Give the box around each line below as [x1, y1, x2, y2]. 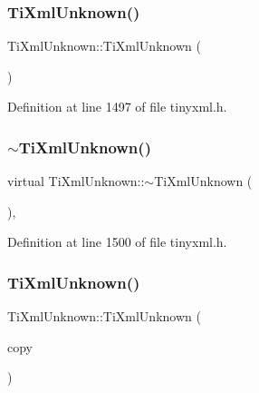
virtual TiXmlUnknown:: [7, 172, 145, 191]
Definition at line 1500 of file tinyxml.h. [7, 232, 227, 251]
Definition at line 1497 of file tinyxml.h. [7, 97, 227, 116]
